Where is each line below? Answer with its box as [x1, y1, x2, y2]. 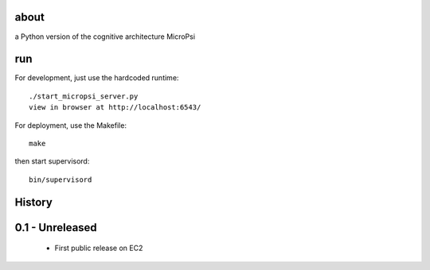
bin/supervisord [29, 175, 92, 184]
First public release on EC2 [54, 243, 143, 253]
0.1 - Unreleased [14, 221, 97, 234]
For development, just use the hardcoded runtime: [14, 73, 179, 83]
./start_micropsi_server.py [29, 91, 139, 101]
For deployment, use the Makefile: [14, 120, 127, 130]
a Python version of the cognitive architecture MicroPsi [14, 32, 195, 41]
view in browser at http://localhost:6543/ [29, 103, 201, 112]
